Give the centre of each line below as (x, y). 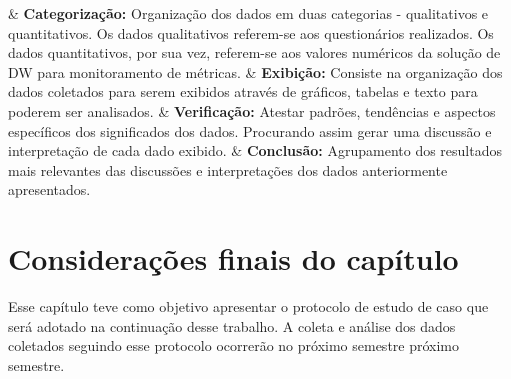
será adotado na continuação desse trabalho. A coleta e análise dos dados (232, 325)
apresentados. (49, 189)
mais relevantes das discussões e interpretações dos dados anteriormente (228, 169)
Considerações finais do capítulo (233, 258)
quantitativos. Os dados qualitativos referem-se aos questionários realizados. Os (251, 32)
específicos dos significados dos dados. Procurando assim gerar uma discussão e (250, 130)
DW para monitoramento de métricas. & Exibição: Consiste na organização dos (255, 71)
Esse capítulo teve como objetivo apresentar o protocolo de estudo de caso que (248, 306)
